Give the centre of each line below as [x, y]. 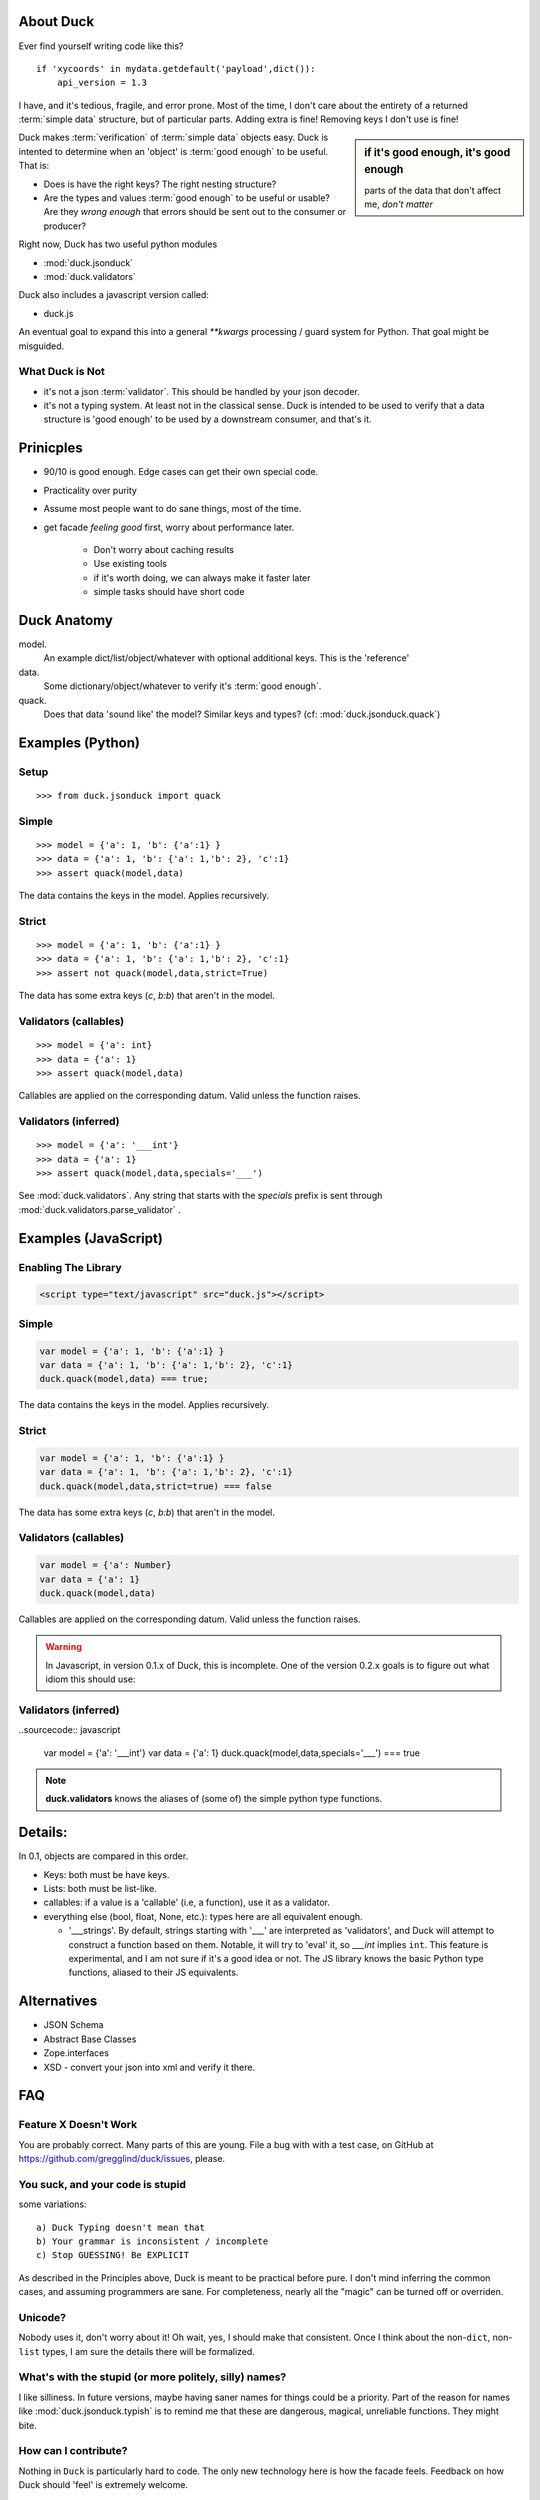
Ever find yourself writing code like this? [101, 46]
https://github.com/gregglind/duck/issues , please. [121, 2159]
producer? [65, 226]
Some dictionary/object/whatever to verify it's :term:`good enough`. [182, 686]
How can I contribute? [73, 2451]
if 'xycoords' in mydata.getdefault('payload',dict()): [176, 68]
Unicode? [42, 2317]
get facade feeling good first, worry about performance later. [169, 527]
